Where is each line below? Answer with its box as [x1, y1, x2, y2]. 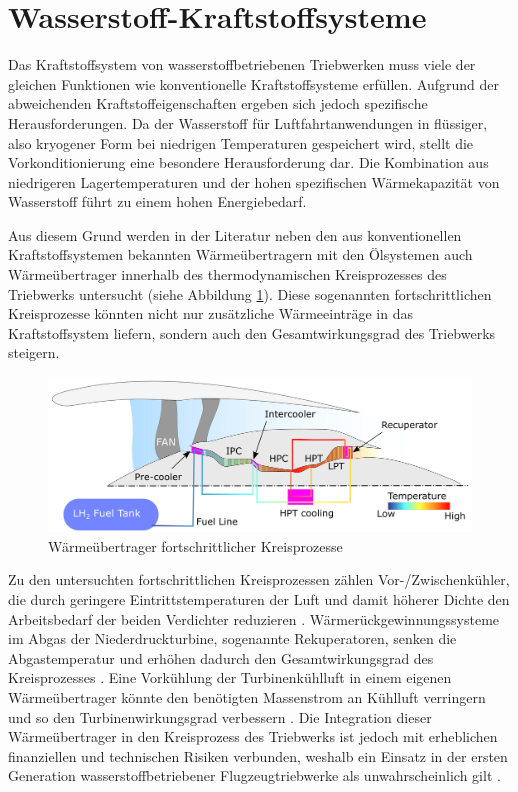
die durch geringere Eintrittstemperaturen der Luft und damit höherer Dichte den [8, 589, 510, 610]
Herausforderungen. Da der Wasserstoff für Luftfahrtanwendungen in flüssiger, [8, 112, 488, 133]
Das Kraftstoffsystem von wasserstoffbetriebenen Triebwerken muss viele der [8, 54, 476, 75]
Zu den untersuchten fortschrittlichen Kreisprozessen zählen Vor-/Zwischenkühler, [8, 569, 510, 590]
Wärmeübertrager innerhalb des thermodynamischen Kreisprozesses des [8, 264, 447, 285]
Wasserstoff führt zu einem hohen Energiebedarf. [8, 191, 307, 212]
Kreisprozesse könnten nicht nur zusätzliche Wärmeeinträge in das [8, 303, 413, 324]
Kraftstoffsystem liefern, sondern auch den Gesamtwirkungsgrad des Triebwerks [8, 322, 496, 343]
